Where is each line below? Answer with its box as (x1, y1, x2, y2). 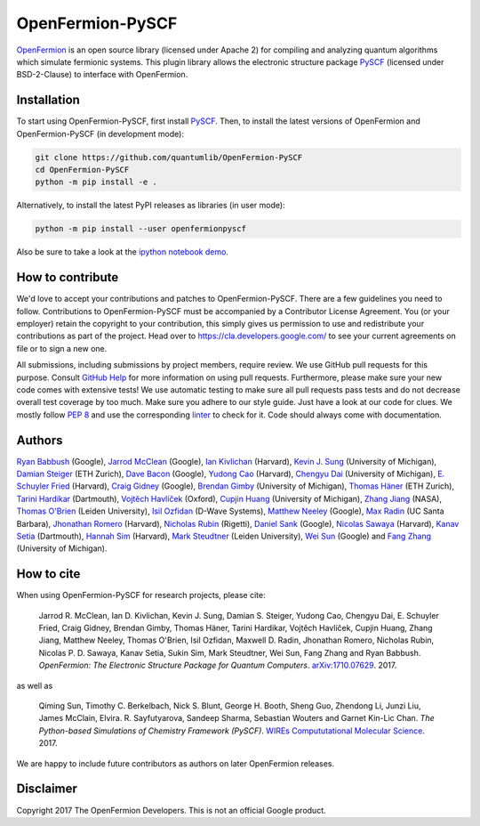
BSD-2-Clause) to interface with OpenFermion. (16, 69, 188, 80)
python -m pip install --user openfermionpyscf (35, 223, 246, 234)
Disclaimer (16, 781, 77, 797)
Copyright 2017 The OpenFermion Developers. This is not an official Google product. (16, 805, 326, 815)
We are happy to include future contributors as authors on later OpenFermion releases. (16, 757, 335, 769)
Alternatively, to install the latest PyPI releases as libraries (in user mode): (16, 200, 285, 211)
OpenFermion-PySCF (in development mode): (16, 128, 184, 139)
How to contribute (16, 270, 119, 285)
